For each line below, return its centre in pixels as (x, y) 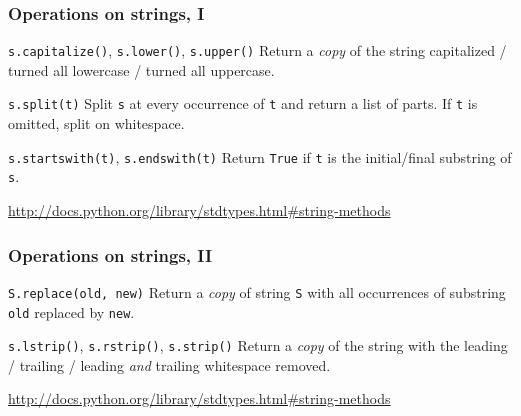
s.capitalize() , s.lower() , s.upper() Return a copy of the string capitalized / (257, 50)
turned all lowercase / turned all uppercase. (141, 69)
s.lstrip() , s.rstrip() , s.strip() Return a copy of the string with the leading (258, 345)
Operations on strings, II (110, 254)
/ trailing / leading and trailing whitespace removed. (169, 364)
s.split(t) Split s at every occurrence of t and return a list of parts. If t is (243, 103)
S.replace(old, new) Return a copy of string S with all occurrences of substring (257, 291)
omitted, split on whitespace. (96, 123)
